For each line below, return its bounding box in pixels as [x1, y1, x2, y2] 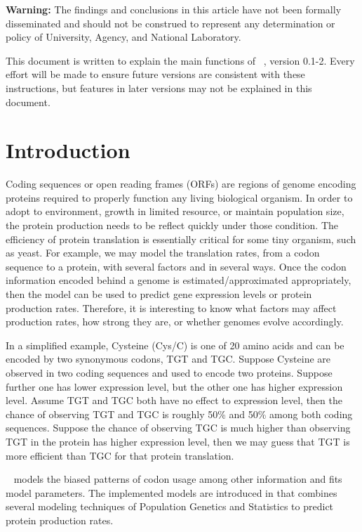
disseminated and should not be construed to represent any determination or [6, 15, 335, 30]
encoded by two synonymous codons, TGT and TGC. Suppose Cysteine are [6, 351, 330, 366]
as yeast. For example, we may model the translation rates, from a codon [6, 245, 320, 260]
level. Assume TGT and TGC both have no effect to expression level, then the [6, 393, 342, 408]
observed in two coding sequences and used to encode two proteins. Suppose [6, 365, 333, 379]
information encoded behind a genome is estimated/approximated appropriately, [6, 273, 351, 287]
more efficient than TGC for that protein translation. [6, 448, 234, 462]
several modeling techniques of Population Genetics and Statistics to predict [6, 499, 334, 514]
